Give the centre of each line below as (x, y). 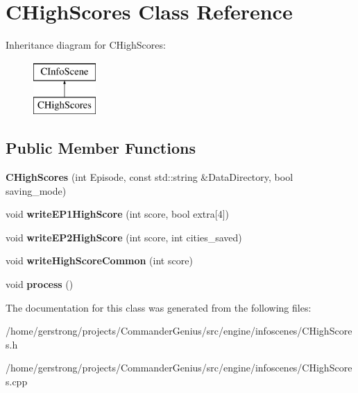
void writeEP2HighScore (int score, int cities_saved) (124, 237)
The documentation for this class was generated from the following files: (159, 307)
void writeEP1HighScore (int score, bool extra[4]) (117, 214)
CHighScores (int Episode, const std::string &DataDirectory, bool (150, 177)
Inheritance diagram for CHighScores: (86, 45)
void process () (40, 284)
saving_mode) (36, 190)
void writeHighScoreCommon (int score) (99, 260)
